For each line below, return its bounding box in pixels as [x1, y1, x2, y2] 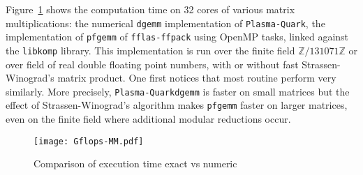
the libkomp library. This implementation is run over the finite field [6, 43, 295, 57]
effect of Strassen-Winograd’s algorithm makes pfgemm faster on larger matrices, [6, 98, 348, 112]
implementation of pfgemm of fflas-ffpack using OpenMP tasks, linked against [6, 29, 349, 44]
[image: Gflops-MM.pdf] [34, 136, 144, 146]
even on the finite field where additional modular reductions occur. [6, 112, 291, 126]
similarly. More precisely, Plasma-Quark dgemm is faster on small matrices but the [6, 84, 350, 98]
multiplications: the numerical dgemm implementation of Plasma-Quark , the [6, 15, 325, 30]
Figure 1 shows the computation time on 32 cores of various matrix [6, 2, 295, 16]
